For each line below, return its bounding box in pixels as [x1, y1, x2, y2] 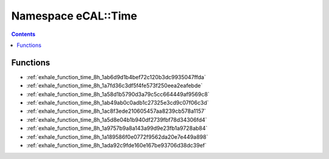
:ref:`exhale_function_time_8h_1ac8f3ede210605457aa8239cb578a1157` [26, 107, 207, 115]
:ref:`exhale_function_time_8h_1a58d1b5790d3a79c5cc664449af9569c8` [26, 90, 210, 97]
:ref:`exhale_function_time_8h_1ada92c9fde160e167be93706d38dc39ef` [26, 141, 207, 149]
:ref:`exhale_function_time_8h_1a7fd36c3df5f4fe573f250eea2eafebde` [26, 82, 203, 90]
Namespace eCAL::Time [11, 9, 138, 23]
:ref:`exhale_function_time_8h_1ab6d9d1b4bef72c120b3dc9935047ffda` [26, 73, 207, 80]
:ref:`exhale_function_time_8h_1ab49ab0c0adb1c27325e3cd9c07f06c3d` [26, 99, 210, 107]
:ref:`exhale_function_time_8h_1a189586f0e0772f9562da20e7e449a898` [26, 133, 208, 140]
